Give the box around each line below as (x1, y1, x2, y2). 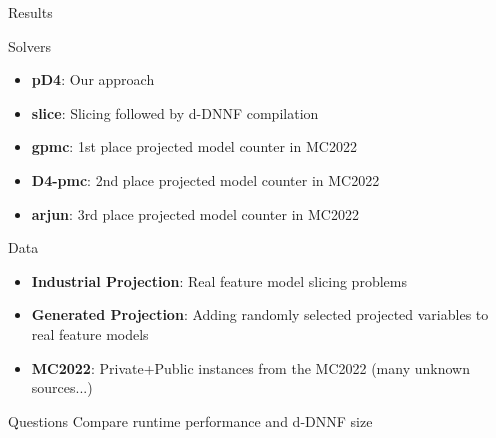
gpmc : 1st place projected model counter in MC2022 (31, 136, 357, 157)
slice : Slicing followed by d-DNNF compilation (31, 102, 319, 123)
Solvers (8, 35, 51, 56)
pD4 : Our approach (31, 69, 155, 90)
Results (8, 2, 53, 22)
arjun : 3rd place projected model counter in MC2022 (31, 203, 359, 224)
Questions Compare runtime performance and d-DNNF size (8, 410, 373, 431)
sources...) (31, 377, 93, 398)
